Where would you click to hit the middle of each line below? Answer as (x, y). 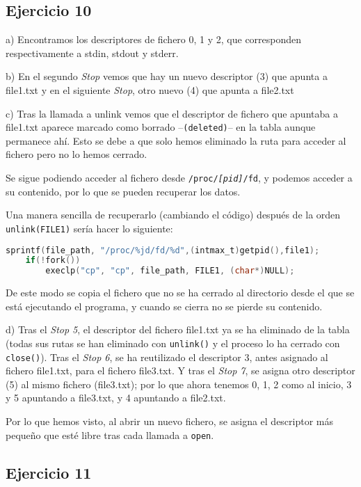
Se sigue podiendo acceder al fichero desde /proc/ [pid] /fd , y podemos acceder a (179, 178)
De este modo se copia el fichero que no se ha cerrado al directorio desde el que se (180, 293)
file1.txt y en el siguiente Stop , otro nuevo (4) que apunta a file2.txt (150, 89)
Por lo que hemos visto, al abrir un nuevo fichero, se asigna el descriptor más (170, 421)
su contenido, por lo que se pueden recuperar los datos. (123, 191)
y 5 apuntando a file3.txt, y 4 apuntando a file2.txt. (116, 398)
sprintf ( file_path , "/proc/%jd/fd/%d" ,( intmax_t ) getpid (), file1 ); (163, 250)
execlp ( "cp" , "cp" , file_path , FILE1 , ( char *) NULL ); (170, 271)
